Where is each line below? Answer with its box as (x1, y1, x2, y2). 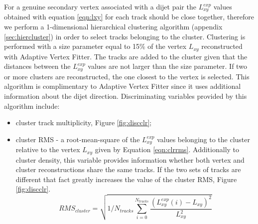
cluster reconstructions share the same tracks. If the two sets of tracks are (15, 164, 241, 175)
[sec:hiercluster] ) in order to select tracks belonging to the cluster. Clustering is (4, 31, 246, 41)
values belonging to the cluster (157, 134, 250, 144)
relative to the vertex (15, 144, 80, 155)
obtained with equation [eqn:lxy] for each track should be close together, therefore (4, 11, 255, 22)
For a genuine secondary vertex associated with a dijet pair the (4, 1, 196, 11)
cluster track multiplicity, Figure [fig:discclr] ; (15, 117, 152, 128)
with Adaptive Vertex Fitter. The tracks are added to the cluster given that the (4, 51, 248, 61)
